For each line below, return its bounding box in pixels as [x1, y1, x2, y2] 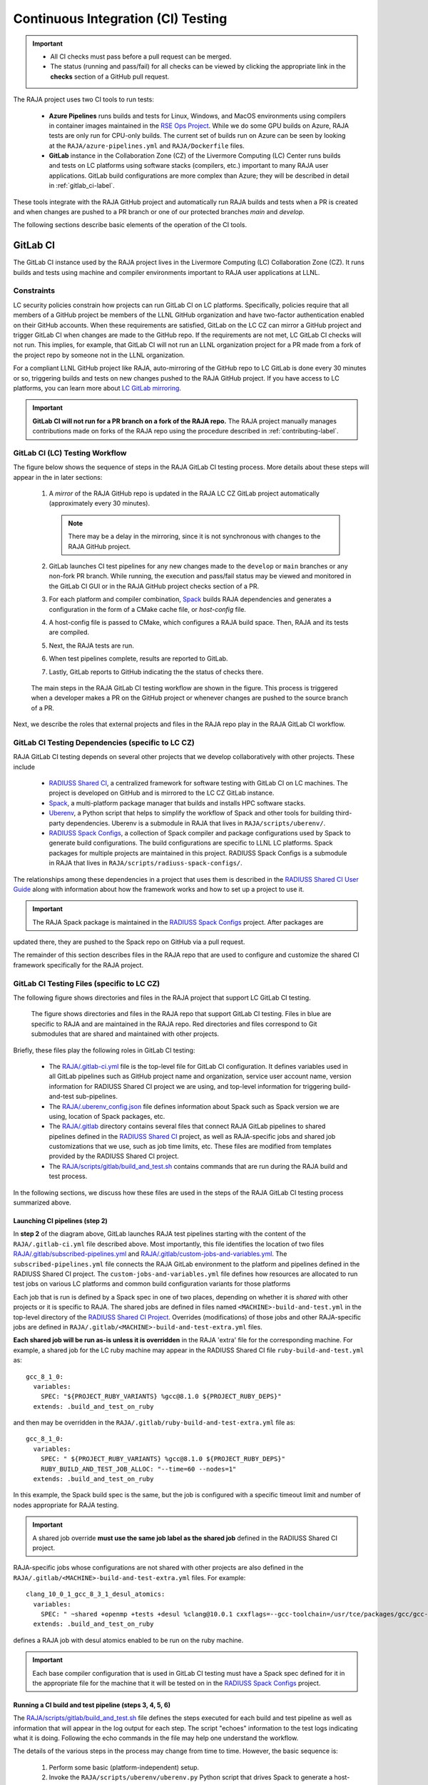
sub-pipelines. [75, 1092, 118, 1101]
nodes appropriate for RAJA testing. [13, 1500, 119, 1509]
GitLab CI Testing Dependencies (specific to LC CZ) [13, 738, 195, 748]
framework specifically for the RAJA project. [13, 960, 144, 969]
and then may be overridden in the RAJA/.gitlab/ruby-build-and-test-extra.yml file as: [13, 1418, 295, 1427]
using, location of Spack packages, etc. [49, 1112, 165, 1120]
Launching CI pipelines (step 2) [13, 1217, 108, 1225]
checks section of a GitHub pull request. [50, 72, 170, 81]
